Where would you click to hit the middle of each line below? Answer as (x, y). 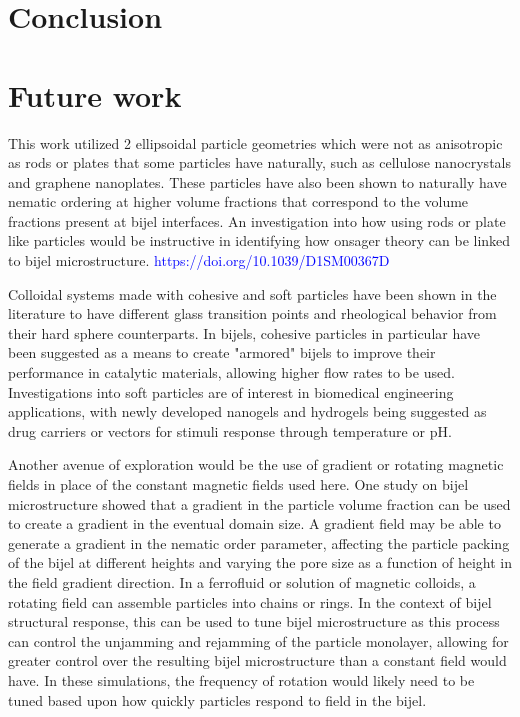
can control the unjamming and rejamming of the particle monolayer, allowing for (258, 640)
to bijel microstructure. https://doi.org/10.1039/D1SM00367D (199, 260)
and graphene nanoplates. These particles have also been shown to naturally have (257, 181)
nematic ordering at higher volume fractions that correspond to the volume (238, 201)
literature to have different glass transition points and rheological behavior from (252, 313)
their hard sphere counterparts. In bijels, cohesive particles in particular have (244, 332)
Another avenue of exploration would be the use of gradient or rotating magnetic (256, 464)
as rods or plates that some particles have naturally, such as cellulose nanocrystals (259, 162)
